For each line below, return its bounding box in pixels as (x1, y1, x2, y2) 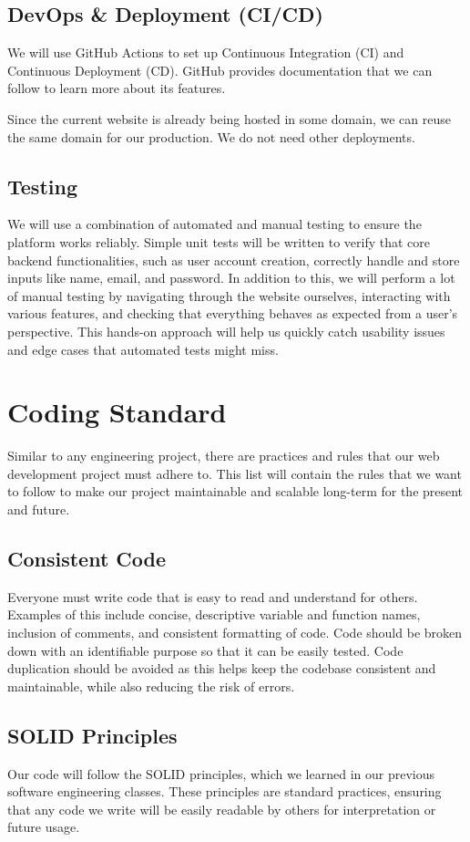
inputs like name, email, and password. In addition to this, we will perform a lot (7, 268, 455, 287)
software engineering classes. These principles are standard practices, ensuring (7, 782, 442, 801)
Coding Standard (7, 393, 227, 431)
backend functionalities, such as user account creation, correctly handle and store (7, 250, 460, 269)
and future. (7, 500, 70, 519)
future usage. (7, 817, 80, 837)
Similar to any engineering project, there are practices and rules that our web (7, 446, 440, 465)
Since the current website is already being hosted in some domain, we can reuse (7, 109, 451, 128)
